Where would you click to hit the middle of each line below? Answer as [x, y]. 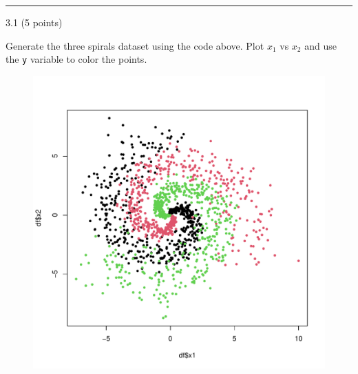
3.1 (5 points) [34, 22]
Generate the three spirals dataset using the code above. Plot [135, 45]
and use [320, 45]
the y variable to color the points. [76, 59]
